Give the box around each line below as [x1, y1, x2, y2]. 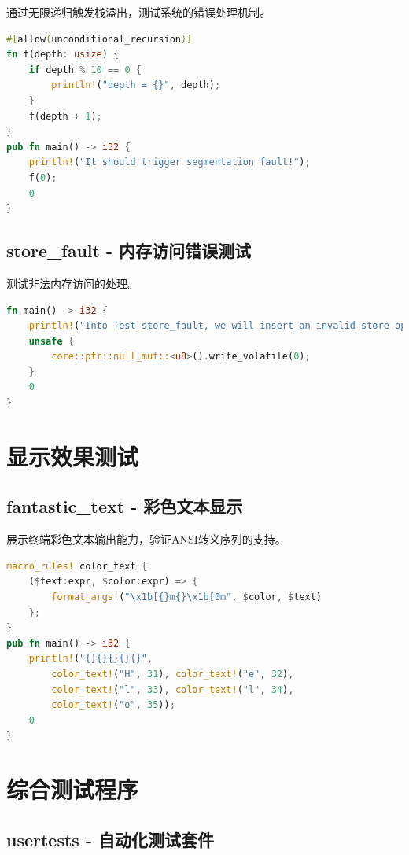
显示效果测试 [6, 440, 139, 472]
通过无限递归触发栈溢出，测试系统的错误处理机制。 [6, 4, 271, 20]
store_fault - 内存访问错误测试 [6, 238, 252, 263]
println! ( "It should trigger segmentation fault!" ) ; [28, 157, 311, 168]
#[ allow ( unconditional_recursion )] [6, 33, 193, 45]
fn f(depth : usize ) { [6, 49, 120, 61]
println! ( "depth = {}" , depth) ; [51, 79, 221, 91]
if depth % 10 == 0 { [28, 64, 142, 76]
